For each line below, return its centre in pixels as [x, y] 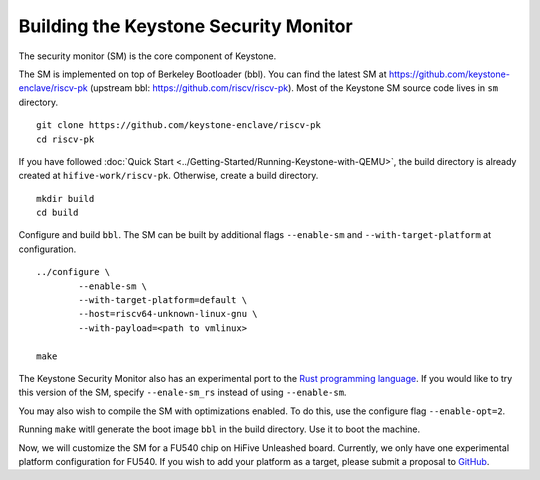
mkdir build [65, 198]
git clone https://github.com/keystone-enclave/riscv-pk [179, 125]
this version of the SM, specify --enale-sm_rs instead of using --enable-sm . [182, 392]
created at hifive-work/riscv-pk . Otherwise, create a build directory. [168, 176]
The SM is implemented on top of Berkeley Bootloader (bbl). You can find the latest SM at [202, 74]
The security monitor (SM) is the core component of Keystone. [147, 56]
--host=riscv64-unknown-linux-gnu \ [168, 314]
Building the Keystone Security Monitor [186, 26]
